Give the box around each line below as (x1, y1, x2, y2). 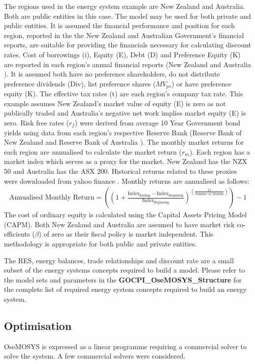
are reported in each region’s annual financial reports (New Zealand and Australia (4, 59, 251, 69)
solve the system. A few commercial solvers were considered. (4, 351, 186, 361)
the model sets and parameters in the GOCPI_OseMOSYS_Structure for (4, 274, 242, 284)
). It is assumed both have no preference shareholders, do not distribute (4, 69, 220, 79)
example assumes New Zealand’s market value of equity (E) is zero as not (4, 98, 226, 108)
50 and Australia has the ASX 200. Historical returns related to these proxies (4, 165, 237, 176)
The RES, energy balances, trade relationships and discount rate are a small (4, 255, 234, 265)
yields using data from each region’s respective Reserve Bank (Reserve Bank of (4, 127, 242, 137)
